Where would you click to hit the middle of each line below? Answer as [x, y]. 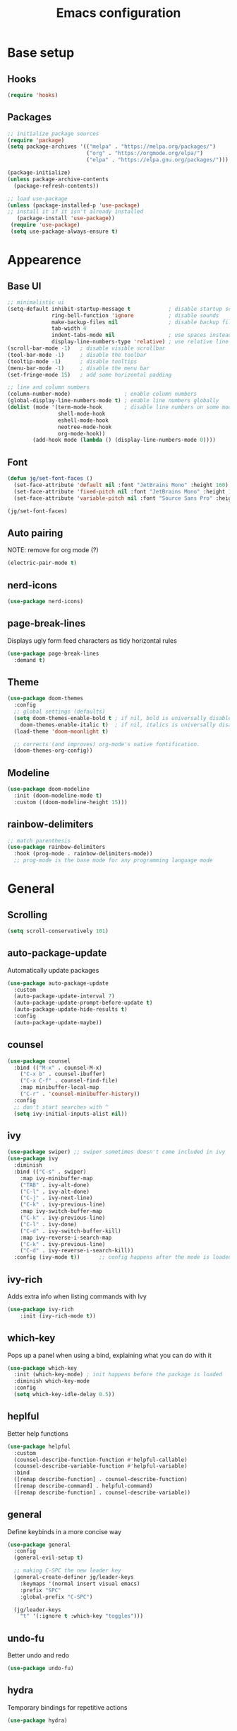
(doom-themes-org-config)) [53, 751]
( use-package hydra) [38, 1720]
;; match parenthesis [39, 840]
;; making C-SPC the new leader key [67, 1571]
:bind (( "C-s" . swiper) [50, 1172]
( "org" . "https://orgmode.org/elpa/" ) [144, 154]
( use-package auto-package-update [58, 983]
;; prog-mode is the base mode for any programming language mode [113, 861]
